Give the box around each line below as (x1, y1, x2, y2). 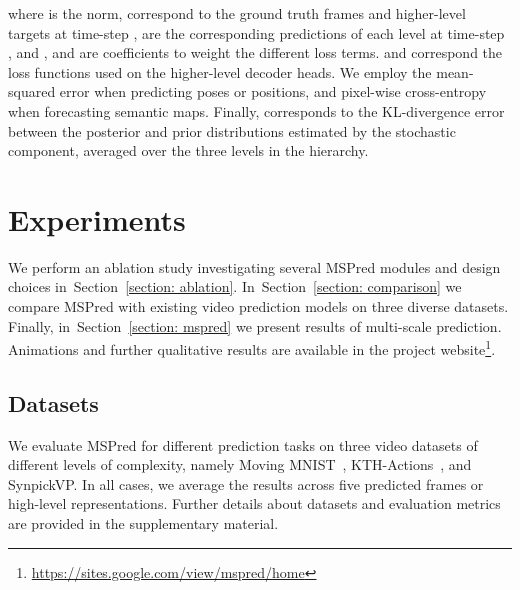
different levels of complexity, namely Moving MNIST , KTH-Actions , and (8, 454, 472, 475)
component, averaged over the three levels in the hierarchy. (8, 140, 369, 161)
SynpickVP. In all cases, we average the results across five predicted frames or (8, 473, 484, 494)
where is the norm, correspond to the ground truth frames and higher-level (8, 3, 466, 23)
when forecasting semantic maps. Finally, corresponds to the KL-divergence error (8, 100, 505, 121)
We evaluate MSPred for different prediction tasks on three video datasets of (8, 434, 478, 455)
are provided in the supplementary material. (8, 513, 279, 534)
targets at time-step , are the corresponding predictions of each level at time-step (8, 22, 505, 43)
